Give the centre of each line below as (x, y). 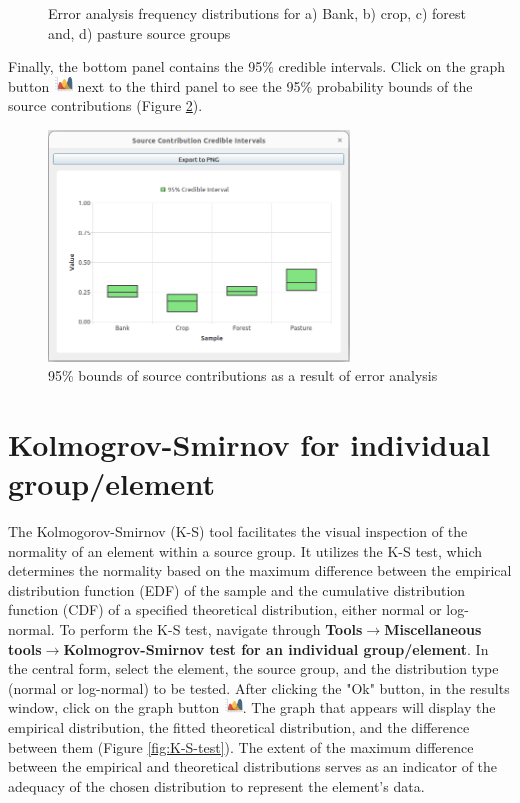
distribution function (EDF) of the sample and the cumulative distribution (237, 589)
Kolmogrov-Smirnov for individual (249, 443)
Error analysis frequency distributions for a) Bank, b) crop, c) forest (257, 13)
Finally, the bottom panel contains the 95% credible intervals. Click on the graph (257, 66)
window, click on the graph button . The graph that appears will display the (252, 707)
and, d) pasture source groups (139, 32)
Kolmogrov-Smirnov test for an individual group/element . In (276, 648)
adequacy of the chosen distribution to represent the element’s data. (216, 785)
